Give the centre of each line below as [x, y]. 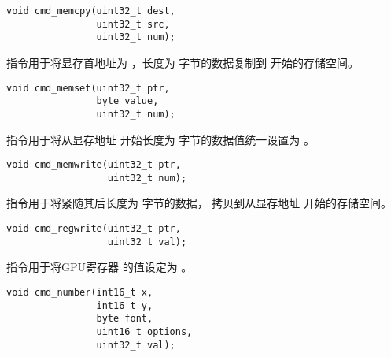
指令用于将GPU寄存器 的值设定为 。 [100, 267]
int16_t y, [125, 305]
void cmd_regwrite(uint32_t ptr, [94, 229]
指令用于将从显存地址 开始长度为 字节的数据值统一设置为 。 [160, 139]
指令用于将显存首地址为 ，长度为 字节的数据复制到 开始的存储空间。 [183, 62]
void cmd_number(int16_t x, [80, 292]
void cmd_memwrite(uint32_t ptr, [94, 165]
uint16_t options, [144, 331]
